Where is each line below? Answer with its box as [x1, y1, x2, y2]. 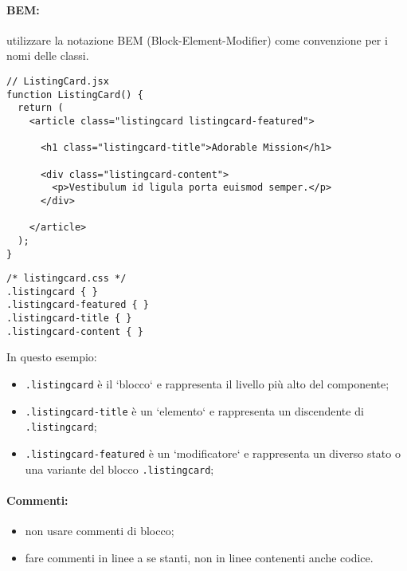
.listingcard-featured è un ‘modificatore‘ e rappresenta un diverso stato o [25, 445, 401, 462]
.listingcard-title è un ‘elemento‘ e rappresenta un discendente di [25, 402, 364, 419]
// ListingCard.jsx [6, 75, 109, 87]
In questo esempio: [6, 349, 97, 365]
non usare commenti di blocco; [25, 522, 174, 539]
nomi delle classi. [6, 47, 89, 64]
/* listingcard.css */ [6, 273, 127, 285]
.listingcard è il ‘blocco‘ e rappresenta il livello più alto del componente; [25, 376, 389, 392]
